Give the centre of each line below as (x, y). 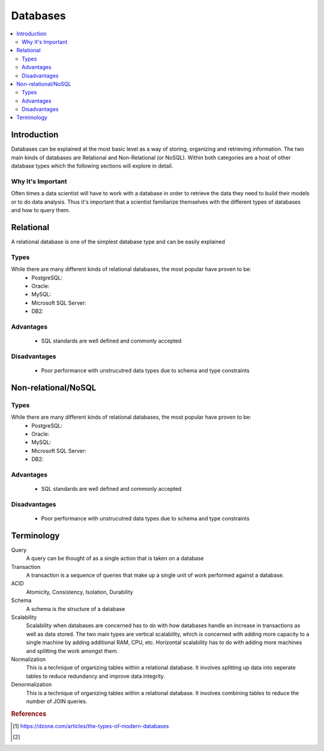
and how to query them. (40, 210)
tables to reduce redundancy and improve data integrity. (95, 676)
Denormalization (31, 684)
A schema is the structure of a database (76, 609)
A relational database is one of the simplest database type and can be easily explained (118, 242)
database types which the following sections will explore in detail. (92, 166)
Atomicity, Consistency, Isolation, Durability (79, 592)
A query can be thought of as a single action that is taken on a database (115, 558)
